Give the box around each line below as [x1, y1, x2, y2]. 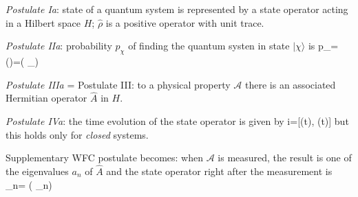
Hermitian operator [6, 91, 87, 105]
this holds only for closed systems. [6, 127, 149, 141]
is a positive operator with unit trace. [105, 15, 264, 30]
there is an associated [245, 77, 336, 91]
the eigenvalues [6, 163, 69, 178]
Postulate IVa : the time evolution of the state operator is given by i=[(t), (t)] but [6, 113, 349, 128]
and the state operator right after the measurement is [106, 163, 333, 178]
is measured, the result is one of [218, 150, 352, 165]
